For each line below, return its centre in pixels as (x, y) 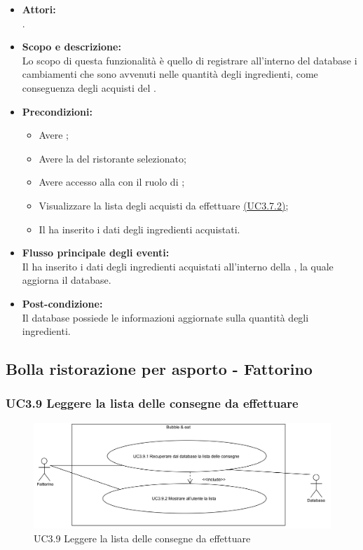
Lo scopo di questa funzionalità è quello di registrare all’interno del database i (190, 60)
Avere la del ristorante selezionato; (112, 158)
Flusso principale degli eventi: (96, 253)
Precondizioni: (57, 111)
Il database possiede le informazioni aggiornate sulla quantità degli (165, 317)
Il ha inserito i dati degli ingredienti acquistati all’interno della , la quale (178, 266)
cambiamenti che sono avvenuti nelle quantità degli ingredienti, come (170, 74)
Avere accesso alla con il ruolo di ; (112, 182)
